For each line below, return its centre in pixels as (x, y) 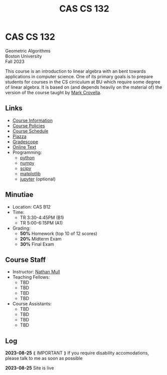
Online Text (24, 147)
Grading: (22, 228)
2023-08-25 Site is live (30, 368)
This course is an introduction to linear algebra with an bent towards (76, 71)
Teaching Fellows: (31, 277)
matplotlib (30, 173)
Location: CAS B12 (32, 207)
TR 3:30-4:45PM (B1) (42, 217)
